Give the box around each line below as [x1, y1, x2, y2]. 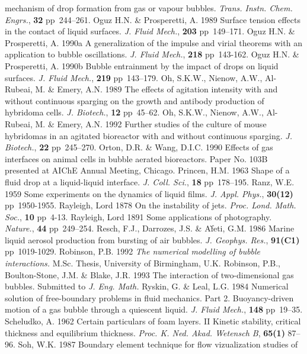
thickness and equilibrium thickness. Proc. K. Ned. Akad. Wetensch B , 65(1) [5, 326, 285, 339]
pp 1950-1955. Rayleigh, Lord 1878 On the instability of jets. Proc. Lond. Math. [5, 199, 296, 211]
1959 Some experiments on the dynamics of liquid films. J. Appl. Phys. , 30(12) [5, 187, 293, 199]
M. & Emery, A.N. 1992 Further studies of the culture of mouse [35, 117, 267, 130]
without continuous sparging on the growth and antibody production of [5, 94, 264, 107]
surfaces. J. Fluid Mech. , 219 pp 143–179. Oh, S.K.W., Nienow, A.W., [5, 71, 263, 83]
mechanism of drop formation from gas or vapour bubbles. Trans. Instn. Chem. [5, 2, 293, 14]
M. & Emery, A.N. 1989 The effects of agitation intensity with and [35, 83, 278, 95]
